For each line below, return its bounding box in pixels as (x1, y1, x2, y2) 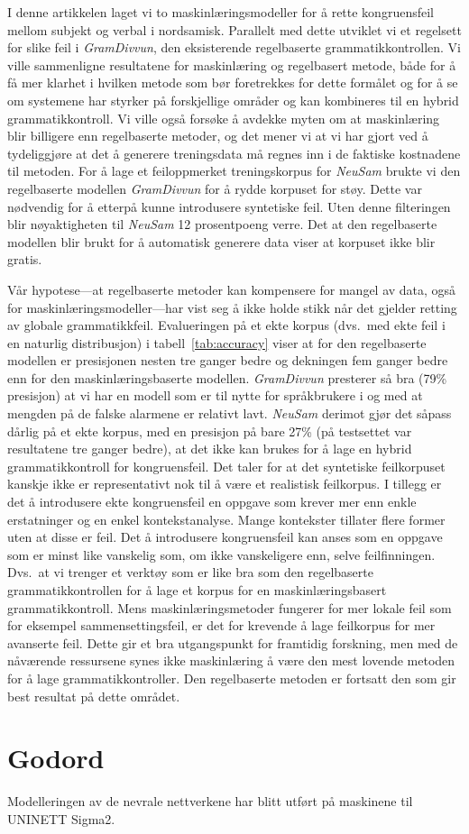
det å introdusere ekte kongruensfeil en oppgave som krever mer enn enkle (7, 492, 417, 511)
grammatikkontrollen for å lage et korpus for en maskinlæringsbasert (7, 581, 387, 599)
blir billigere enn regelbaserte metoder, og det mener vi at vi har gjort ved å (7, 126, 428, 145)
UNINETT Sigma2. (7, 809, 115, 828)
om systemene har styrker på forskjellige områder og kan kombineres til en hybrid (7, 90, 459, 109)
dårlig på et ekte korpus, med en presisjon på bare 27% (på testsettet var (7, 421, 412, 440)
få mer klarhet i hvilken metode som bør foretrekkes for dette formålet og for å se (7, 73, 458, 92)
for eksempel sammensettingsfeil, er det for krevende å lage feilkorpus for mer (7, 616, 436, 635)
